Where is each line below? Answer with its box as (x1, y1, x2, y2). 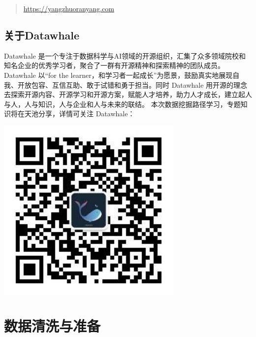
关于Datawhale (4, 27, 80, 42)
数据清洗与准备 (4, 316, 101, 336)
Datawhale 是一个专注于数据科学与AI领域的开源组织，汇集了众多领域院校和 (4, 50, 246, 61)
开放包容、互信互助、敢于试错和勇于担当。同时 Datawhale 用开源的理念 (17, 79, 248, 90)
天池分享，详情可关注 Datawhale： (24, 108, 135, 119)
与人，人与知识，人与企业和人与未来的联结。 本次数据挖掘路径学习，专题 (4, 99, 241, 109)
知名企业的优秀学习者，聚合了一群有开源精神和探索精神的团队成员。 (4, 60, 224, 70)
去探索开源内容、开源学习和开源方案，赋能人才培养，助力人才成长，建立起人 (4, 89, 252, 100)
